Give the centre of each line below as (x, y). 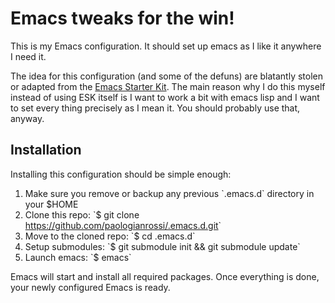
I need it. (28, 56)
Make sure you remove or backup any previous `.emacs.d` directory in (169, 193)
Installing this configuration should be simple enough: (121, 174)
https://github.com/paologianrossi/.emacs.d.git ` (123, 225)
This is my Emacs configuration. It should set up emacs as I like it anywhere (166, 46)
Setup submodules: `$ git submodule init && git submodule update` (162, 246)
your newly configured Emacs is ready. (90, 287)
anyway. (27, 118)
